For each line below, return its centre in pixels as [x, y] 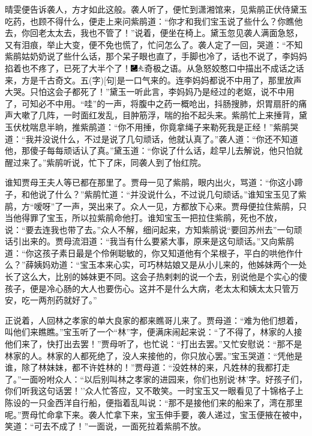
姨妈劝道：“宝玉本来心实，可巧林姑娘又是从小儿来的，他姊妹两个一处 [170, 265]
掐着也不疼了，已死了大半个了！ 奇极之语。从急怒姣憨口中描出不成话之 [150, 68]
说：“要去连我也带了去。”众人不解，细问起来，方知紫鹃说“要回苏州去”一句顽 [154, 229]
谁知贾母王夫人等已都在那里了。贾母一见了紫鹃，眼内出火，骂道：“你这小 [150, 182]
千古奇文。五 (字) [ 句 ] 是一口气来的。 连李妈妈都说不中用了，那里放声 [170, 80]
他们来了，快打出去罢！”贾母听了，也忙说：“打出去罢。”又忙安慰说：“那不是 [154, 344]
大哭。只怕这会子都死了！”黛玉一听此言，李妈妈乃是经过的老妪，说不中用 [150, 92]
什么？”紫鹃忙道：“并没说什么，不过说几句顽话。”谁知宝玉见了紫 [181, 194]
